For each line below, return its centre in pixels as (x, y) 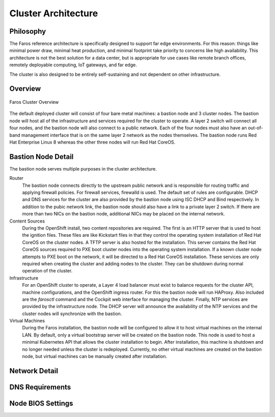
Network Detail (34, 371)
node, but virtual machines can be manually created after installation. (95, 356)
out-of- (255, 128)
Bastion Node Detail (42, 157)
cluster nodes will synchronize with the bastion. (72, 314)
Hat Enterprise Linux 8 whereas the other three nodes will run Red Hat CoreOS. (92, 142)
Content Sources (27, 221)
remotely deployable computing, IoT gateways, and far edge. (73, 65)
